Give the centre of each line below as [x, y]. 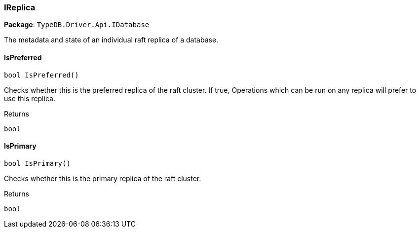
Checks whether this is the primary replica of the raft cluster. [103, 178]
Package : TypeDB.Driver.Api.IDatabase [77, 25]
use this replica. [30, 98]
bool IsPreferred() [41, 75]
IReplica [20, 7]
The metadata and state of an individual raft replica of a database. [111, 40]
